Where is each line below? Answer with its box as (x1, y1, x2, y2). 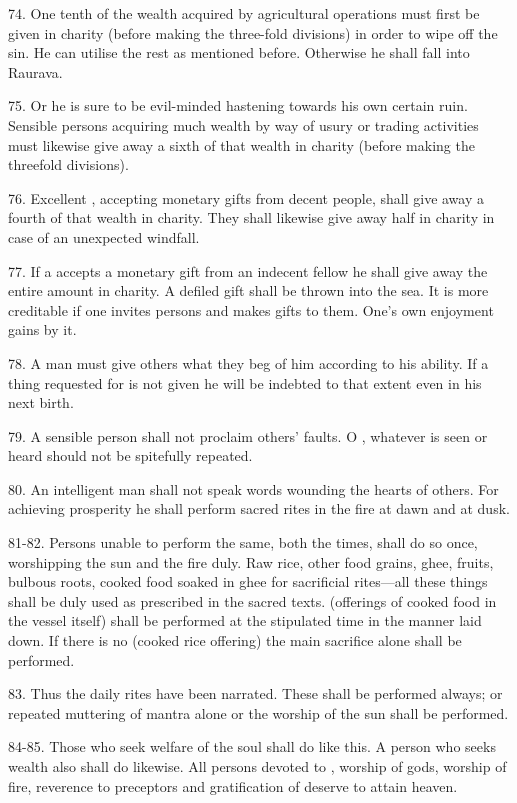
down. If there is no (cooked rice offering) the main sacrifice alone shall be (8, 630, 462, 651)
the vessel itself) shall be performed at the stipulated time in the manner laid (8, 610, 482, 631)
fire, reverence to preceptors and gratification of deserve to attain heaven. (8, 775, 458, 796)
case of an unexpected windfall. (8, 226, 200, 247)
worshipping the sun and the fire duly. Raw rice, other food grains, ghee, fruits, (8, 551, 494, 572)
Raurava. (8, 61, 63, 82)
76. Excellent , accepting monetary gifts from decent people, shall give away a (8, 187, 484, 208)
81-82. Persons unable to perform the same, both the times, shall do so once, (8, 532, 478, 553)
